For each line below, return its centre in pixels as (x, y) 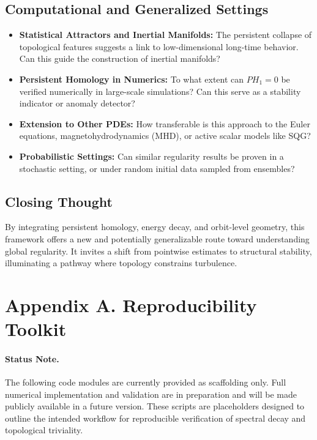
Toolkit (36, 329)
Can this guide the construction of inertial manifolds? (120, 58)
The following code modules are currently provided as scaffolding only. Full (146, 382)
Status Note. (32, 358)
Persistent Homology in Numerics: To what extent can (132, 79)
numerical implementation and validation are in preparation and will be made (151, 394)
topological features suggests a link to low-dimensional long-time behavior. (159, 46)
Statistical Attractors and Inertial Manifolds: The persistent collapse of (166, 35)
